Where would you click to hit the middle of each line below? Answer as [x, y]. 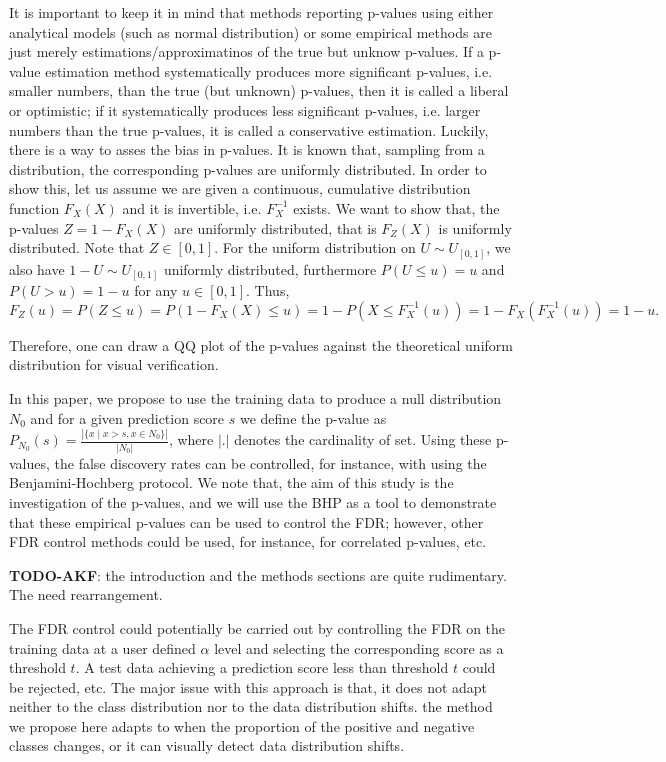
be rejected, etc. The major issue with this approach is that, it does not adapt [248, 686]
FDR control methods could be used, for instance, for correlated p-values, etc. [248, 541]
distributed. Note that [77, 247]
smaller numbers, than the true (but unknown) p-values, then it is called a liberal [259, 90]
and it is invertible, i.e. [192, 207]
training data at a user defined [102, 647]
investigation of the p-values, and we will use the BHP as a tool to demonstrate [253, 501]
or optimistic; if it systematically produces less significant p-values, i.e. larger [245, 109]
